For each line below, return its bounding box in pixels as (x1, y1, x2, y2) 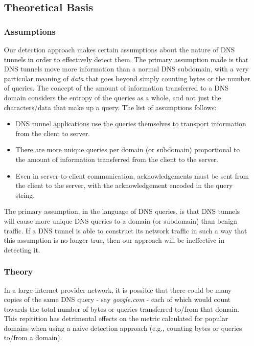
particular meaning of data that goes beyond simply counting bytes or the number (4, 73, 251, 83)
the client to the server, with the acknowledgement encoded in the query (15, 180, 233, 190)
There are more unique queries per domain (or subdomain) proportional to (15, 144, 240, 155)
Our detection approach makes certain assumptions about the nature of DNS (4, 45, 235, 54)
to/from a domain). (4, 332, 62, 343)
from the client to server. (15, 128, 90, 138)
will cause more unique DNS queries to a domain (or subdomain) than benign (4, 215, 237, 226)
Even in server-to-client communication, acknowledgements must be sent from (15, 170, 249, 181)
